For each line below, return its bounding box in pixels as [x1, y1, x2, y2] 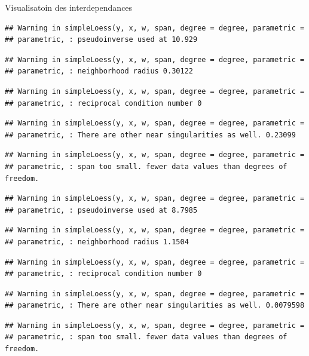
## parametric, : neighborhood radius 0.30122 [5, 67, 193, 76]
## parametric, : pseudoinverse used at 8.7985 [5, 205, 198, 214]
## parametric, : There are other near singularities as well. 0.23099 [5, 130, 296, 139]
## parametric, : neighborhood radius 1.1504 [5, 237, 189, 246]
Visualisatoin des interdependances [5, 1, 133, 13]
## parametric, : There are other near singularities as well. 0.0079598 [5, 301, 305, 310]
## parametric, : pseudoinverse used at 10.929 [5, 35, 198, 44]
